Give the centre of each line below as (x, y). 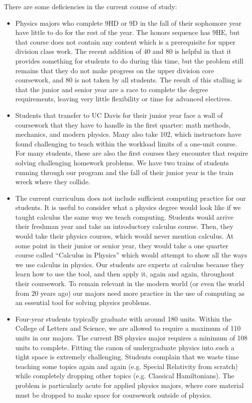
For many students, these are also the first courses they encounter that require (132, 153)
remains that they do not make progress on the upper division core (115, 70)
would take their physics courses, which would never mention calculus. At (124, 236)
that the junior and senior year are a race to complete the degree (112, 89)
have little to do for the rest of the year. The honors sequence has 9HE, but (127, 32)
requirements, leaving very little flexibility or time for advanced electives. (124, 99)
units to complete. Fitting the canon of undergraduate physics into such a (125, 347)
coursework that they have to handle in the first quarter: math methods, (123, 124)
